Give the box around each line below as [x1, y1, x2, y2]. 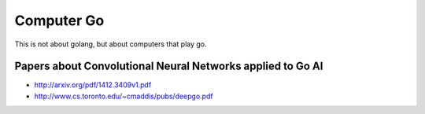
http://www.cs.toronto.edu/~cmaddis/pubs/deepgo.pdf [34, 91, 213, 101]
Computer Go [14, 12, 105, 29]
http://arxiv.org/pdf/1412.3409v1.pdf [34, 80, 152, 90]
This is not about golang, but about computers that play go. [14, 39, 207, 49]
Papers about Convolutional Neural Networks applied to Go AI [14, 60, 323, 73]
